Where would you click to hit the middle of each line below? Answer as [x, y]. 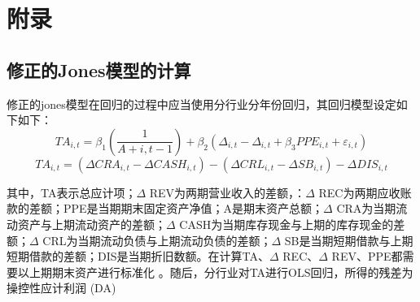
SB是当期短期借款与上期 [349, 240]
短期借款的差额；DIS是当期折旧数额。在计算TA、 [138, 256]
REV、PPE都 [367, 256]
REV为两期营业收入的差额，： [227, 192]
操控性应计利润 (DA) [61, 288]
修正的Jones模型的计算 [99, 69]
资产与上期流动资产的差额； [92, 224]
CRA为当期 [366, 208]
